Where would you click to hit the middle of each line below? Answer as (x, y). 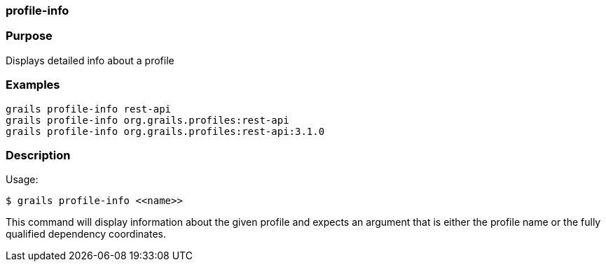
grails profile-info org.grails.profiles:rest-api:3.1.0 (165, 131)
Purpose (29, 36)
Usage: (22, 180)
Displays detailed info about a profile (90, 60)
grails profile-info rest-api (89, 109)
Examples (33, 85)
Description (38, 155)
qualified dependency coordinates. (86, 234)
